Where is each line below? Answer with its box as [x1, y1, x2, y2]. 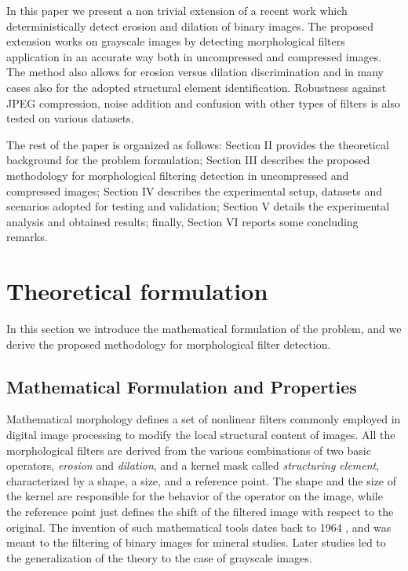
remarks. [6, 229, 48, 245]
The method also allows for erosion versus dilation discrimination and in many [6, 64, 384, 80]
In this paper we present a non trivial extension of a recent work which [6, 2, 348, 18]
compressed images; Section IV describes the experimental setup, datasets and [6, 182, 383, 199]
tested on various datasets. [6, 110, 134, 126]
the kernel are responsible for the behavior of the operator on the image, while [6, 488, 383, 504]
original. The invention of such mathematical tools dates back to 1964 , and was [6, 518, 392, 535]
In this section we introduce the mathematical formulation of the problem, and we [6, 320, 402, 337]
